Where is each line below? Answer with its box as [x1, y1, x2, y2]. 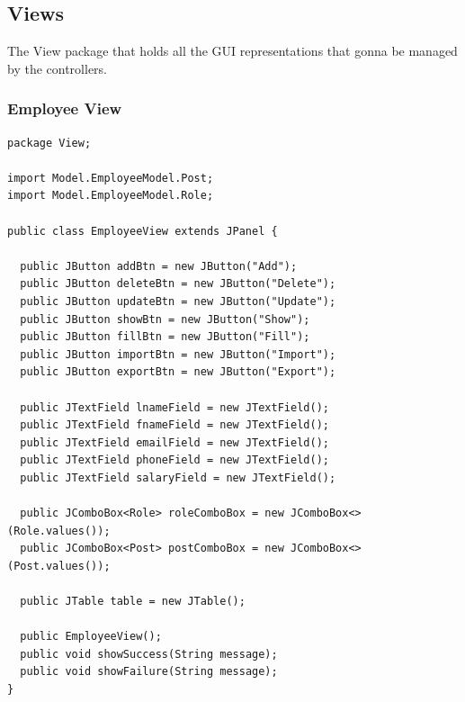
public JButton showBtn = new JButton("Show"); [20, 312, 310, 326]
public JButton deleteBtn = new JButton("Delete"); [20, 277, 336, 291]
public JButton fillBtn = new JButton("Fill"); [20, 330, 310, 344]
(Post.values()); [7, 559, 111, 572]
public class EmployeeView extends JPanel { [7, 224, 278, 238]
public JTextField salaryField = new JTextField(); [20, 471, 336, 484]
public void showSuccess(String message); [20, 647, 278, 661]
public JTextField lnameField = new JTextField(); [20, 400, 329, 414]
